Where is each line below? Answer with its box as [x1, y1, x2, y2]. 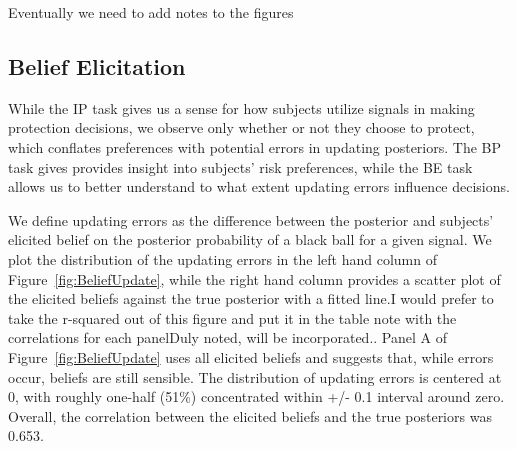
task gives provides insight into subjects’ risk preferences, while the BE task [8, 156, 473, 177]
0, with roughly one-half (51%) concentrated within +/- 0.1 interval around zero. [8, 386, 505, 407]
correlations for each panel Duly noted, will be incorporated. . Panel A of [8, 327, 447, 348]
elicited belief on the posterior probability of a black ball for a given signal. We [8, 229, 492, 250]
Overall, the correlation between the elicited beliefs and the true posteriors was [8, 405, 492, 426]
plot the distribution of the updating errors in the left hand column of [8, 248, 437, 269]
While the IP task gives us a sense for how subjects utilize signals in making [8, 97, 475, 118]
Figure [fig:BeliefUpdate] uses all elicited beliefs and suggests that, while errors [8, 346, 494, 367]
